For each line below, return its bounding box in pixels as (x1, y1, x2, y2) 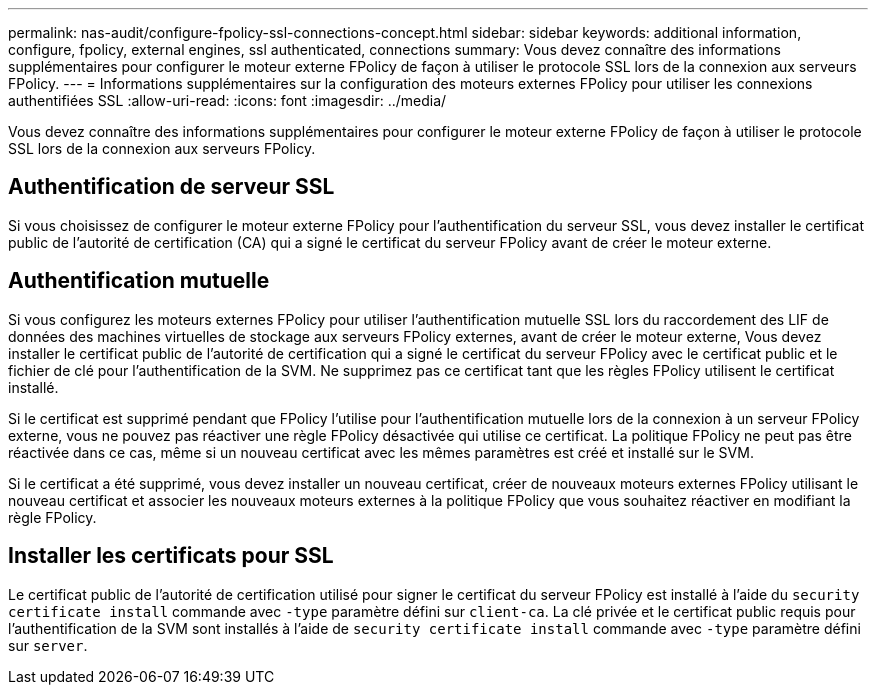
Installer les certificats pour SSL (8, 543, 334, 569)
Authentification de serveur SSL (8, 174, 335, 200)
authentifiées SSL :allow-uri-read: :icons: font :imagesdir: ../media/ (8, 92, 447, 109)
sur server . (8, 636, 88, 654)
